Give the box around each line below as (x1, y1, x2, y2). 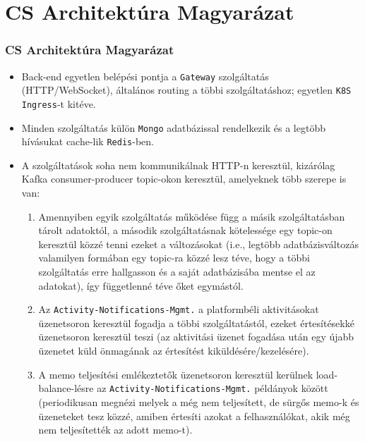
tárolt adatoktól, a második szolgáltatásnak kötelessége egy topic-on (38, 223, 333, 238)
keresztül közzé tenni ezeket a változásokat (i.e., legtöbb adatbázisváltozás (38, 236, 359, 251)
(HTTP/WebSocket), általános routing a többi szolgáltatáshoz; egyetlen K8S (21, 82, 352, 97)
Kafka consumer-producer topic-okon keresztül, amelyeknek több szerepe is (21, 171, 347, 186)
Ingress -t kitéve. (21, 96, 96, 111)
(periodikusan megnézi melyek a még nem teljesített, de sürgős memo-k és (38, 394, 359, 409)
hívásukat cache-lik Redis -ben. (21, 134, 154, 149)
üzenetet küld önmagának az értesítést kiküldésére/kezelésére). (38, 343, 309, 358)
